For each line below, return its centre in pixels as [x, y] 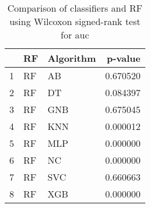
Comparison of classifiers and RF [75, 8]
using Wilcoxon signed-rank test [75, 21]
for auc [75, 35]
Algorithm [72, 58]
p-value [123, 58]
